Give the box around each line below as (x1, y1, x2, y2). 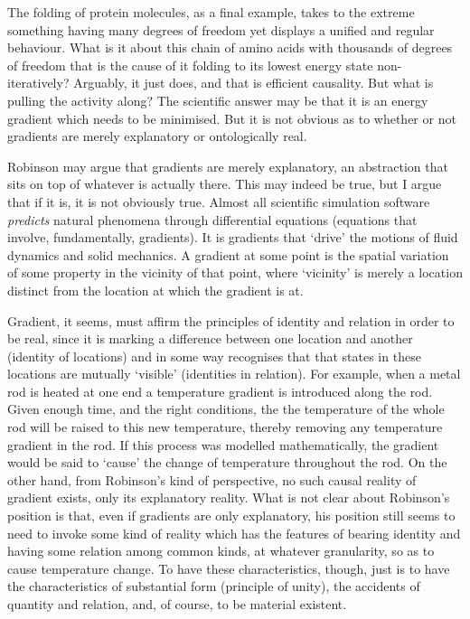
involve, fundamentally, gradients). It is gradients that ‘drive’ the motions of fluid (7, 228, 458, 247)
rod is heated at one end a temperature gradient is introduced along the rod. (7, 381, 433, 400)
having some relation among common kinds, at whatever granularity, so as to (7, 541, 435, 560)
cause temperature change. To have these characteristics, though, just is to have (7, 558, 450, 577)
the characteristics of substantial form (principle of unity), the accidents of (7, 577, 420, 596)
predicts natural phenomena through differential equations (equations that (7, 210, 418, 229)
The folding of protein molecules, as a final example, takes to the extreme (7, 3, 415, 21)
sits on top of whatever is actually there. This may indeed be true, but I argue (7, 174, 442, 193)
